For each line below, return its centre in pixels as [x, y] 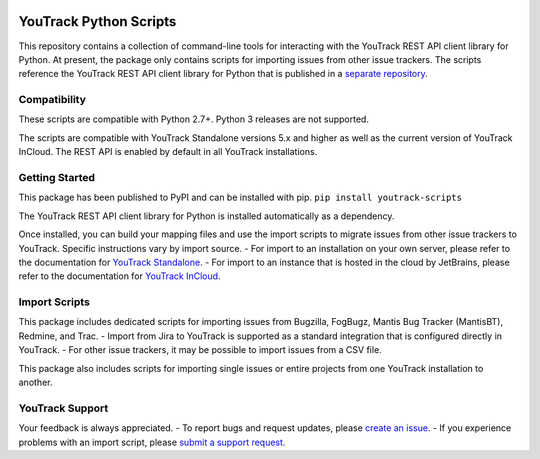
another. [35, 382]
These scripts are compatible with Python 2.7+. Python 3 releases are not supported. [194, 119]
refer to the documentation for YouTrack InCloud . [119, 276]
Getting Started [56, 177]
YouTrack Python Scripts [97, 21]
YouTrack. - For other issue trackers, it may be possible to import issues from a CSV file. [200, 350]
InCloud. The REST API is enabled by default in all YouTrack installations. [168, 152]
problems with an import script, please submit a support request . [152, 442]
